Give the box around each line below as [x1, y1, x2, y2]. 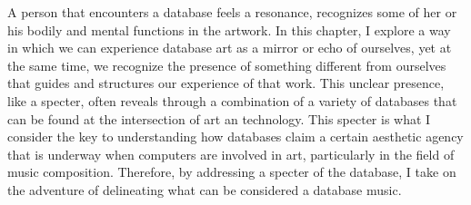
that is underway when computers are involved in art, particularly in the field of [7, 144, 455, 163]
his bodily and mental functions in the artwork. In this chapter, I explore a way [7, 20, 451, 39]
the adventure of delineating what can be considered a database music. [7, 180, 402, 199]
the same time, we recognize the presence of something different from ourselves [7, 55, 446, 74]
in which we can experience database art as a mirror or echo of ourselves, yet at [7, 38, 452, 57]
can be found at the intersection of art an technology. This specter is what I [7, 109, 431, 128]
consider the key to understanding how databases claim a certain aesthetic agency [7, 127, 464, 146]
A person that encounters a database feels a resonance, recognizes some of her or [7, 3, 457, 21]
